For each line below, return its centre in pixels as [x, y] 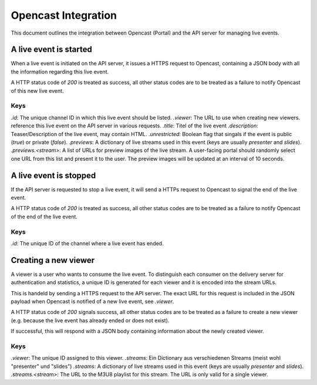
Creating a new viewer [53, 260]
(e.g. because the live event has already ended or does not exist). [90, 320]
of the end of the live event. [44, 217]
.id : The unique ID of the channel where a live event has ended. [87, 243]
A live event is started [51, 50]
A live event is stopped [53, 175]
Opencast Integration [64, 15]
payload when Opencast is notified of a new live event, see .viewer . [92, 302]
